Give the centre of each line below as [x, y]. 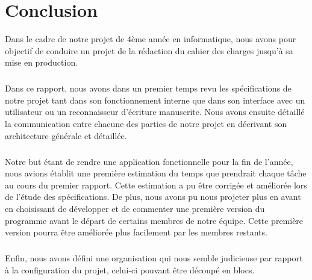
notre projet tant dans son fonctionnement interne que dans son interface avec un [155, 100]
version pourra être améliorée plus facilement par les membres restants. [136, 232]
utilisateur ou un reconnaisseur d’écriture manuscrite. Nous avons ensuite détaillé [155, 112]
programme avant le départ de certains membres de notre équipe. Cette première [154, 220]
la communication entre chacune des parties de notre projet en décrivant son [146, 124]
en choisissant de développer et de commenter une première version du [135, 208]
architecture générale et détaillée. [66, 135]
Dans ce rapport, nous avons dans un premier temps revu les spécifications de [148, 88]
